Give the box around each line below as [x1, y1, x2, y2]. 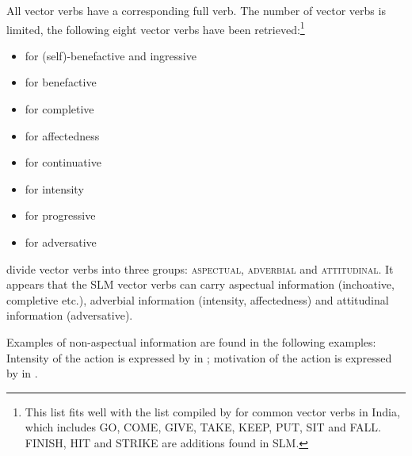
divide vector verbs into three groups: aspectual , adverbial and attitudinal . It [6, 260, 394, 277]
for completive [25, 101, 94, 117]
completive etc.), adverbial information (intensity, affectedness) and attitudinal [6, 291, 389, 308]
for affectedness [25, 127, 100, 144]
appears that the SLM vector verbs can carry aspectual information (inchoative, [6, 276, 395, 293]
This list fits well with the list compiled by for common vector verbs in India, [25, 403, 400, 420]
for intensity [25, 180, 84, 197]
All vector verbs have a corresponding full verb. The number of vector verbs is [6, 2, 386, 18]
